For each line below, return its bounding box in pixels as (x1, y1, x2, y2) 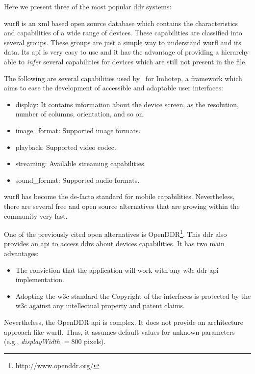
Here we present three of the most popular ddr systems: (4, 1, 172, 11)
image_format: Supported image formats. (15, 125, 141, 135)
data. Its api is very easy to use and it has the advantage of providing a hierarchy (4, 47, 249, 57)
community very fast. (4, 210, 68, 221)
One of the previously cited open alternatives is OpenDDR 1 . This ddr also (4, 228, 227, 239)
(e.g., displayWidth (4, 336, 60, 346)
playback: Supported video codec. (15, 142, 116, 152)
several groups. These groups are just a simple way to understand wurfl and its (4, 37, 241, 47)
